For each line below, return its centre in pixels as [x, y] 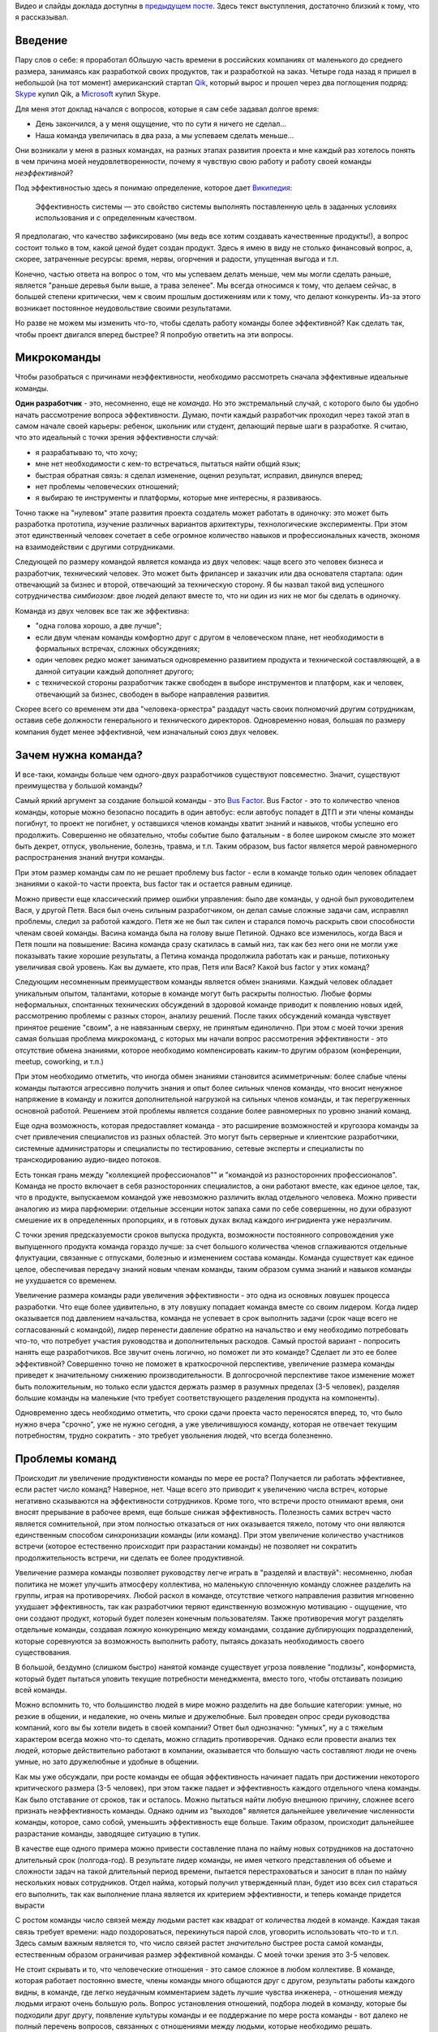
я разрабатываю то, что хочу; [86, 452]
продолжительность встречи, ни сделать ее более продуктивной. [130, 1557]
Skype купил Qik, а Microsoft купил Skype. [88, 94]
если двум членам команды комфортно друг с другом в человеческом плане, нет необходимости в [210, 637]
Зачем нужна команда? [79, 755]
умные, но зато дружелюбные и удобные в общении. [107, 1762]
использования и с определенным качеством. [116, 217]
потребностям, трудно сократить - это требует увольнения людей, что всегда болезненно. [174, 1435]
